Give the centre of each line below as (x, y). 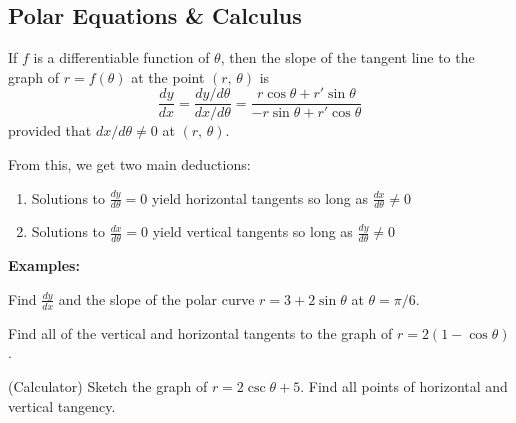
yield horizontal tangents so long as (260, 197)
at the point (168, 76)
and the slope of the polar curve (156, 298)
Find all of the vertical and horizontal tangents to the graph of (200, 332)
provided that (50, 130)
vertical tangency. (62, 405)
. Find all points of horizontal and (404, 385)
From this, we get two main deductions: (129, 164)
